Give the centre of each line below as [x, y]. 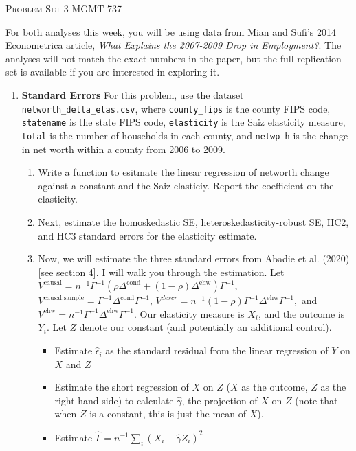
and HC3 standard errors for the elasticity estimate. [147, 235]
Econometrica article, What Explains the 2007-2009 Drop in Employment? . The [174, 45]
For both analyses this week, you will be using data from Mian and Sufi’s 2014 [171, 31]
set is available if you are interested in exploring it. [113, 72]
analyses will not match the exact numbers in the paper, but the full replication [174, 58]
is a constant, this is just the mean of [168, 414]
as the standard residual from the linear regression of [217, 350]
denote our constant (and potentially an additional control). [205, 327]
